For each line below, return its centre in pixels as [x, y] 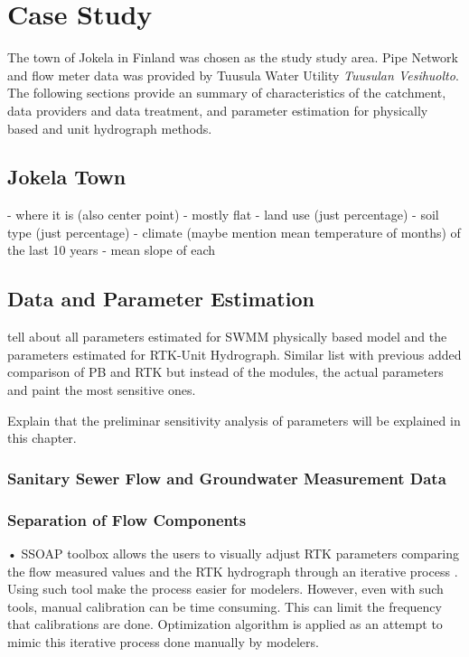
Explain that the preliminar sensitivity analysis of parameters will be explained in [234, 420]
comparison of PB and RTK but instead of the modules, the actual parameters [225, 372]
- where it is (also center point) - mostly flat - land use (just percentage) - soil [223, 215]
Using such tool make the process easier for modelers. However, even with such [225, 589]
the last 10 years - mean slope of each [112, 250]
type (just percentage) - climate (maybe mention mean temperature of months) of [234, 232]
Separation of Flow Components [127, 519]
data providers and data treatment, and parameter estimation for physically [218, 110]
